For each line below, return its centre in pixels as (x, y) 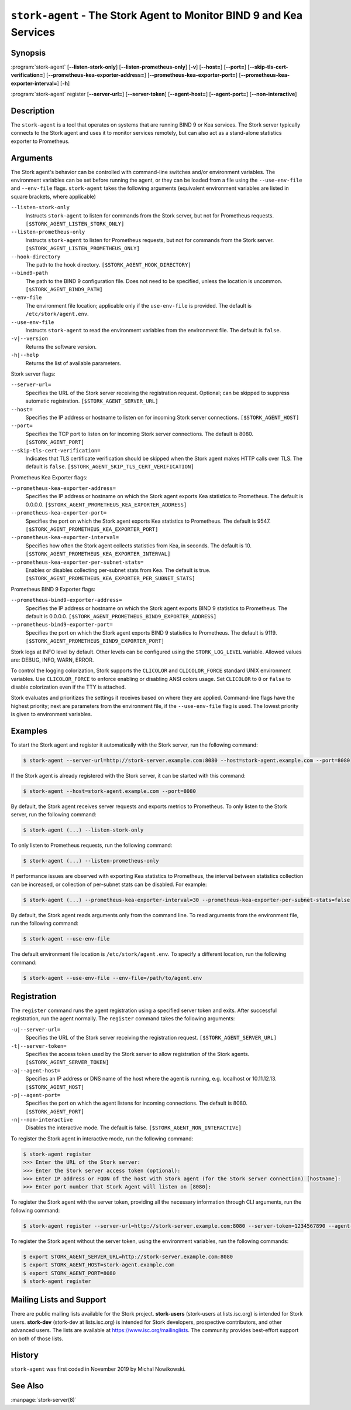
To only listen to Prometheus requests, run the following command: (92, 845)
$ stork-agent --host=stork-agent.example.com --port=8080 (109, 791)
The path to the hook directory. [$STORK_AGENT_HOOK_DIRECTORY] (108, 264)
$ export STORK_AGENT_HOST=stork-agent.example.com (99, 1265)
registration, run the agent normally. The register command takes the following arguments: (123, 1019)
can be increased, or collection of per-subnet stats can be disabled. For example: (109, 884)
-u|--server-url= (36, 1029)
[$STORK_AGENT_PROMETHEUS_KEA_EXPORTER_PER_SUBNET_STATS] (110, 578)
